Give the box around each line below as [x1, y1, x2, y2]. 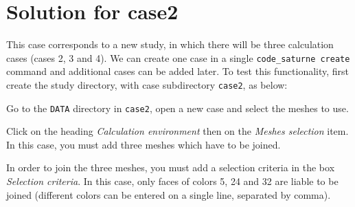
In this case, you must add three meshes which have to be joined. [6, 137, 281, 151]
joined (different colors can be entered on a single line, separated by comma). [6, 187, 331, 201]
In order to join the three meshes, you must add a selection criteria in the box [6, 160, 335, 175]
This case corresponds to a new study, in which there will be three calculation [6, 37, 334, 52]
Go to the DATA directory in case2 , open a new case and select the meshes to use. [6, 100, 349, 115]
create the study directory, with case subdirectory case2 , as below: [6, 77, 288, 91]
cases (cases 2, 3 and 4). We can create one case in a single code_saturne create [6, 50, 350, 65]
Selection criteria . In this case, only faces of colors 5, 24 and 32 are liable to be [6, 174, 339, 188]
